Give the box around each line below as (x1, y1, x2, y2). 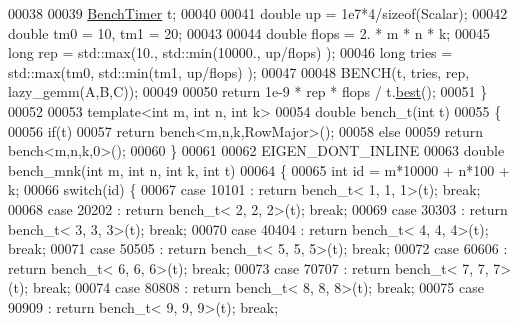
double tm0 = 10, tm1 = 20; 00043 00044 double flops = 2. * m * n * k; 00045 (8, 22, 490, 43)
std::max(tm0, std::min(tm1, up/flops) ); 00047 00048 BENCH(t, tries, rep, (8, 61, 470, 82)
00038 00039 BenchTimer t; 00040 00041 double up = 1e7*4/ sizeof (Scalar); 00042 (8, 3, 508, 23)
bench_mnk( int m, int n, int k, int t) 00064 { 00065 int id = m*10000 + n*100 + (8, 159, 510, 180)
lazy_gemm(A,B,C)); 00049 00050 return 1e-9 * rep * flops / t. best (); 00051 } (8, 81, 488, 102)
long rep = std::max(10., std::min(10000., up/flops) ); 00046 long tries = (8, 42, 453, 63)
